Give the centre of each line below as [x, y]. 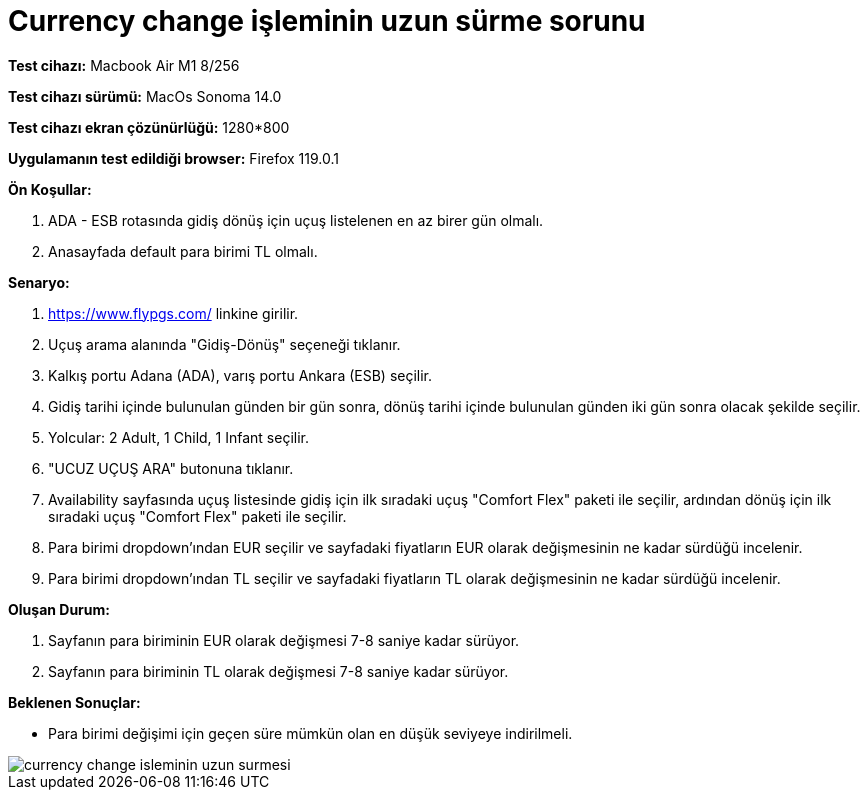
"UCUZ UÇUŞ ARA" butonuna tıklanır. [171, 468]
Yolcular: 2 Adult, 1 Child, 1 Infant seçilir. [179, 437]
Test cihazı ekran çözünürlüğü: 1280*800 [149, 127]
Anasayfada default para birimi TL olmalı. [183, 251]
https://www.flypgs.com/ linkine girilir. [173, 313]
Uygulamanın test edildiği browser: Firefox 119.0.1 [173, 158]
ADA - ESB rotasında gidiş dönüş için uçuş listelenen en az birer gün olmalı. [296, 220]
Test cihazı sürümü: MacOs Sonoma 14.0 [145, 96]
